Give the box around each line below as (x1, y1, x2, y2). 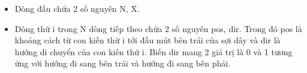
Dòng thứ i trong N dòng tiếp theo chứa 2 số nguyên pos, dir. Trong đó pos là (14, 22, 302, 34)
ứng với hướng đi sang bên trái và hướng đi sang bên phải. (14, 57, 230, 69)
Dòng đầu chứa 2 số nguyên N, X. (14, 2, 140, 14)
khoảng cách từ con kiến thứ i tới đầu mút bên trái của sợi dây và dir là (14, 34, 281, 46)
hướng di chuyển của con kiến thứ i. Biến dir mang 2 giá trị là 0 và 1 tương (14, 45, 293, 58)
